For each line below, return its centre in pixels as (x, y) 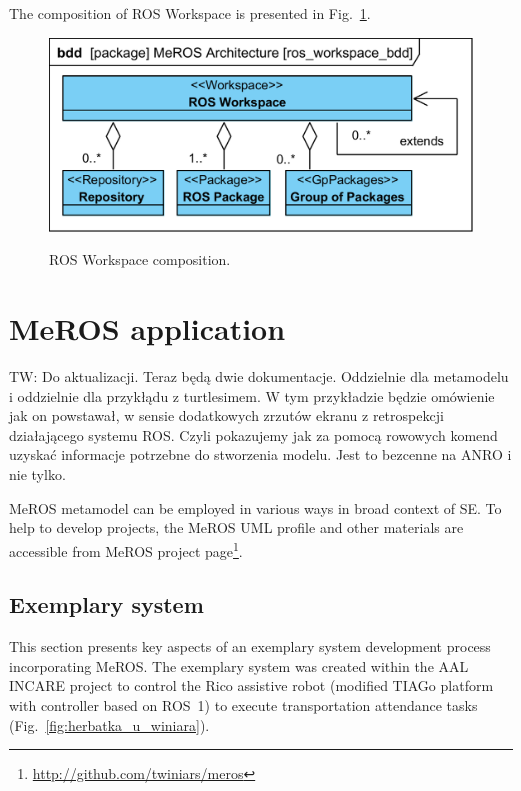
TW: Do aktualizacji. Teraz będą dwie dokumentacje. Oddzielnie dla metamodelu (259, 376)
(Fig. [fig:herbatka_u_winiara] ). (109, 724)
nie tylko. (37, 474)
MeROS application (147, 328)
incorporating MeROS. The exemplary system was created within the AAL (239, 665)
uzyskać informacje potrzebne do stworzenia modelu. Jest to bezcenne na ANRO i (260, 454)
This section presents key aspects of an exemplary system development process (250, 646)
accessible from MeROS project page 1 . (126, 549)
